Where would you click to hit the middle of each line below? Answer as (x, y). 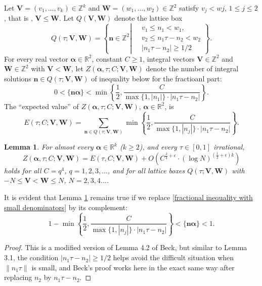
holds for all (23, 170)
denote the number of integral (192, 68)
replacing (18, 277)
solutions (18, 78)
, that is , (18, 18)
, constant (107, 58)
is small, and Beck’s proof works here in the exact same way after (133, 267)
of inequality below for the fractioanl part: (157, 78)
